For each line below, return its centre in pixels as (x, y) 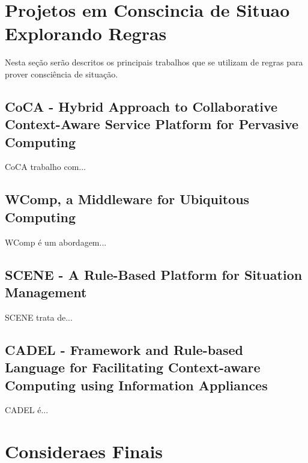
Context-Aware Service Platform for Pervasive (152, 124)
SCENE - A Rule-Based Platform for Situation (154, 274)
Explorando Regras (86, 33)
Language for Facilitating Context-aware (133, 367)
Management (46, 292)
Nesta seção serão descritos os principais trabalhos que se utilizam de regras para (154, 62)
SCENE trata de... (39, 317)
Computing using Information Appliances (136, 385)
